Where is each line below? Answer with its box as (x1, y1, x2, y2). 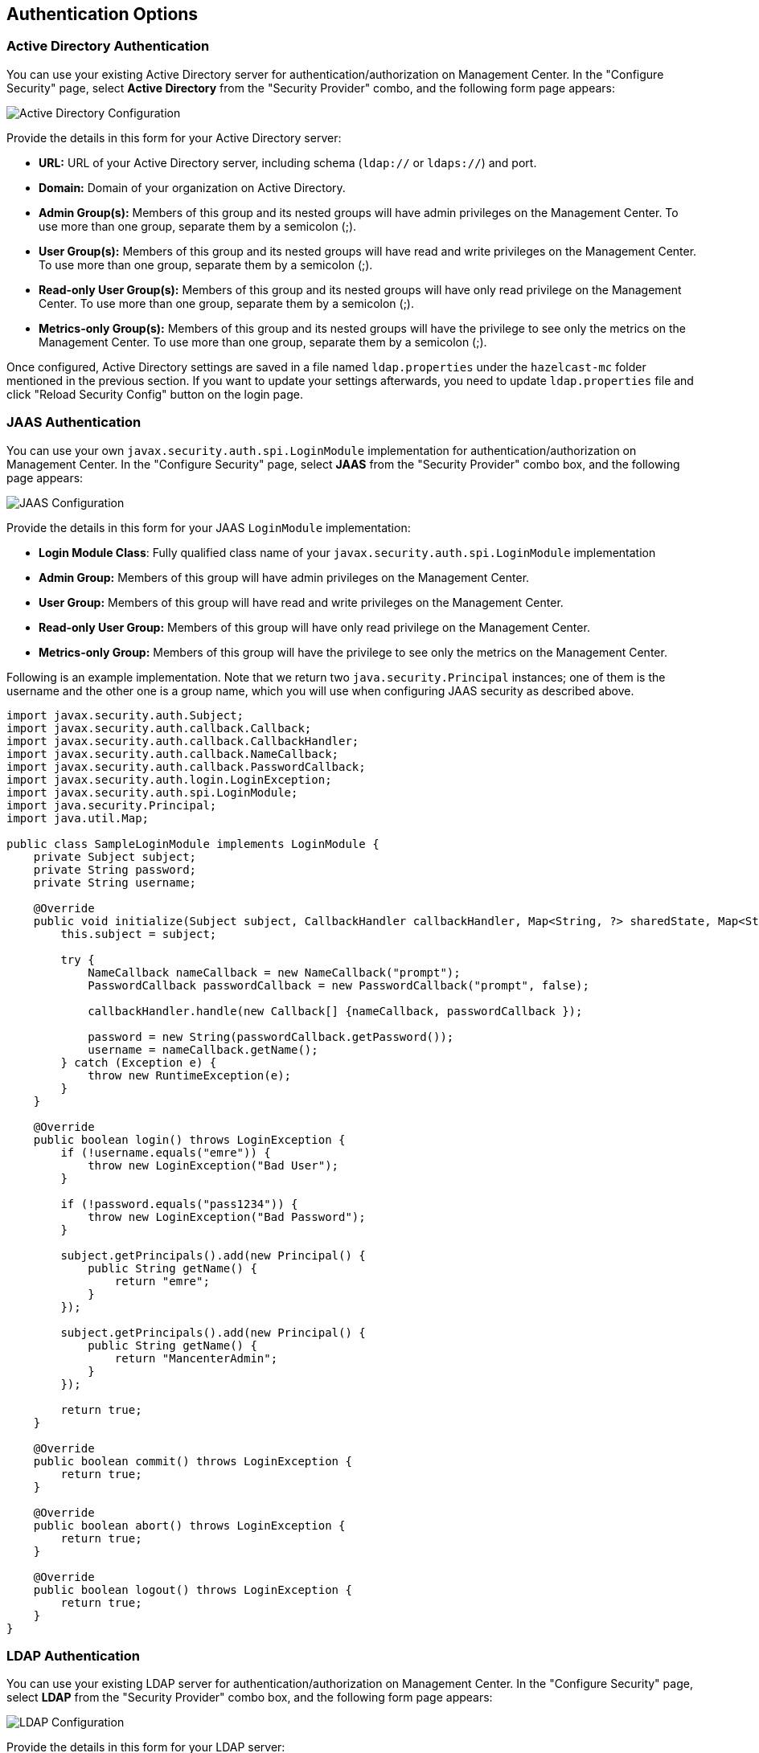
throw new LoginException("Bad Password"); (88, 1210, 366, 1223)
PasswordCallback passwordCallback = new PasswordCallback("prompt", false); (88, 978, 589, 992)
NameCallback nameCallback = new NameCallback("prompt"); (88, 965, 461, 979)
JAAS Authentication (6, 414, 142, 431)
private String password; (33, 862, 197, 876)
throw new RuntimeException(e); (88, 1068, 292, 1082)
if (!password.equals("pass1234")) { (60, 1197, 298, 1210)
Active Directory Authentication (6, 38, 210, 55)
